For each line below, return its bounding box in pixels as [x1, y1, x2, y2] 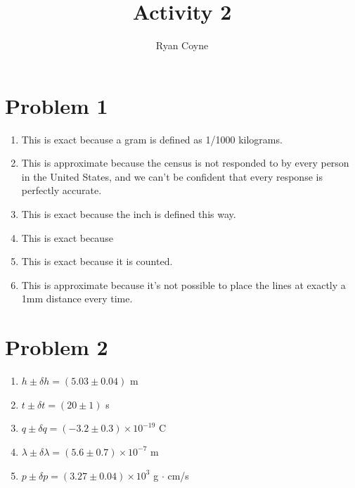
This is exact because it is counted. [21, 254, 173, 269]
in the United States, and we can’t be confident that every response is [21, 169, 323, 184]
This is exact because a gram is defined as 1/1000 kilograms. [21, 131, 283, 146]
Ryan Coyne [155, 38, 209, 53]
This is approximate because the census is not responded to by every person [21, 155, 349, 170]
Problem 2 [5, 333, 108, 361]
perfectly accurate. [21, 183, 102, 198]
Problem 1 [5, 91, 108, 120]
